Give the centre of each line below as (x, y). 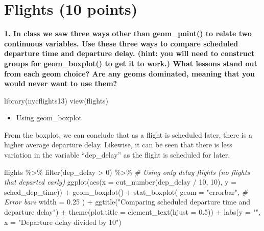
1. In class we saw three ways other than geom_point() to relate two (128, 33)
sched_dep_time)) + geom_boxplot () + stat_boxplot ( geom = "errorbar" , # (126, 191)
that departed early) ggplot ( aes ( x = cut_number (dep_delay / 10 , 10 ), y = (120, 182)
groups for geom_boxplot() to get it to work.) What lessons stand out (131, 63)
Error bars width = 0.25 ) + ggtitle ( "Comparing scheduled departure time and (127, 202)
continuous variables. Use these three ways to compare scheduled (121, 43)
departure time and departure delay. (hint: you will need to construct (129, 53)
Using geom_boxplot (49, 118)
